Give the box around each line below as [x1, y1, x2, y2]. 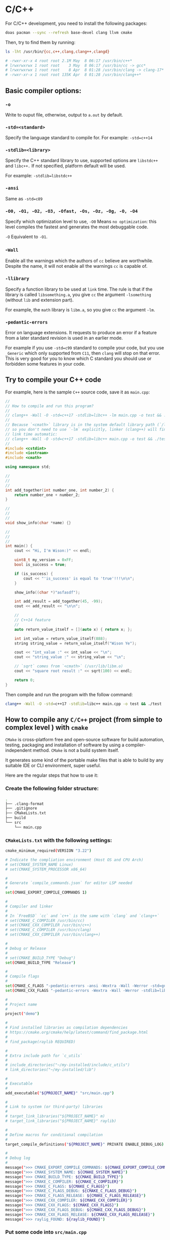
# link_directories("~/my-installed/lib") [5, 1067, 96, 1072]
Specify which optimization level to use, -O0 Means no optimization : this [5, 219, 157, 225]
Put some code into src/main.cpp [5, 1229, 87, 1236]
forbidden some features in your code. [5, 361, 86, 367]
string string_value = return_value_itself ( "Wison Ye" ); [14, 641, 137, 646]
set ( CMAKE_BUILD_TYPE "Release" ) [5, 960, 76, 965]
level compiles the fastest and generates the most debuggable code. [5, 224, 148, 230]
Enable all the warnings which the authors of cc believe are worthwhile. [5, 258, 153, 264]
